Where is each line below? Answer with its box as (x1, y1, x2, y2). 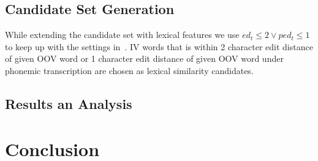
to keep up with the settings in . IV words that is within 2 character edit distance (5, 40, 313, 53)
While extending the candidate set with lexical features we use (5, 28, 240, 41)
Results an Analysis (5, 94, 132, 113)
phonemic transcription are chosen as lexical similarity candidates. (5, 64, 254, 77)
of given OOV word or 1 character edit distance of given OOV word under (5, 52, 284, 65)
